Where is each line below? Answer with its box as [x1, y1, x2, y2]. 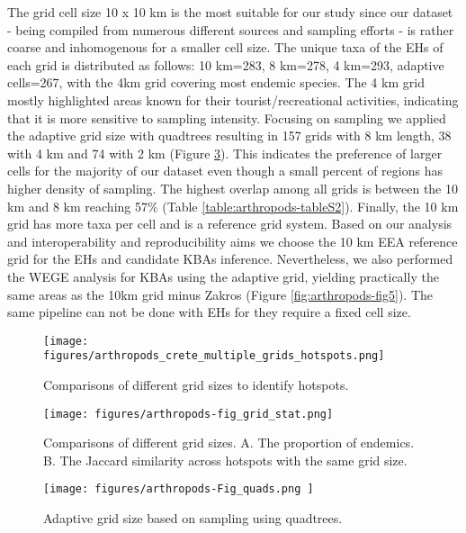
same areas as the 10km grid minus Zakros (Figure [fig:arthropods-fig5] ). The [7, 285, 434, 303]
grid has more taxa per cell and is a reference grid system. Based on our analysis [7, 214, 453, 233]
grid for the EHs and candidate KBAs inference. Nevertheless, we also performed [7, 249, 453, 268]
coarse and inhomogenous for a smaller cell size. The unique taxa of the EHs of [7, 38, 444, 57]
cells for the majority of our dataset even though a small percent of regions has [7, 161, 443, 180]
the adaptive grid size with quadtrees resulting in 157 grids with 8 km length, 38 [7, 126, 452, 145]
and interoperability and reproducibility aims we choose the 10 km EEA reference [7, 231, 458, 250]
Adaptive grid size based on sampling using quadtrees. [43, 509, 343, 528]
